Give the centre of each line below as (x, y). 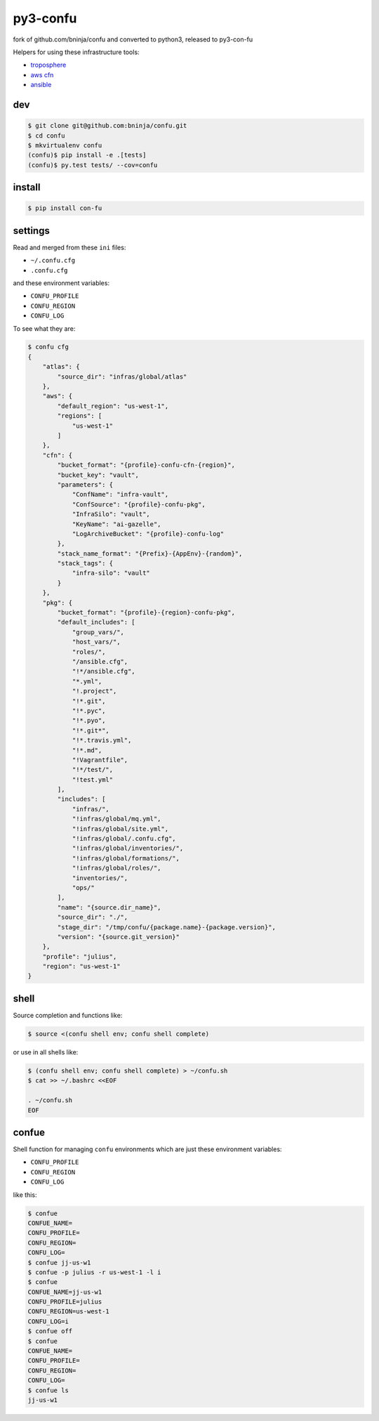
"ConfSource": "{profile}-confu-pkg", (139, 504)
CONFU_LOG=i (48, 1321)
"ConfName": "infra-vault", (120, 495)
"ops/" (83, 888)
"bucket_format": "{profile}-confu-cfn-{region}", (146, 465)
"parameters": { (85, 484)
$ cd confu (46, 136)
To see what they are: (44, 328)
